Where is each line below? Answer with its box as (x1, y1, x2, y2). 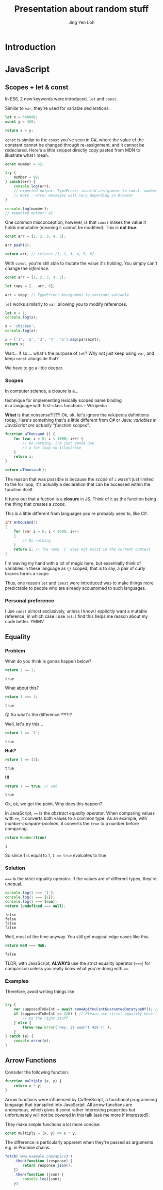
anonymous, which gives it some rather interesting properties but (5, 1107, 136, 1112)
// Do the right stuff (22, 1016, 68, 1021)
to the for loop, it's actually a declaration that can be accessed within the (5, 481, 150, 487)
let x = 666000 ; (5, 115, 38, 119)
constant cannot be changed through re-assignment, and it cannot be (5, 142, 145, 148)
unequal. (5, 881, 23, 887)
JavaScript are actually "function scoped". (5, 422, 91, 428)
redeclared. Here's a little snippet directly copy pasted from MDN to (5, 147, 141, 153)
